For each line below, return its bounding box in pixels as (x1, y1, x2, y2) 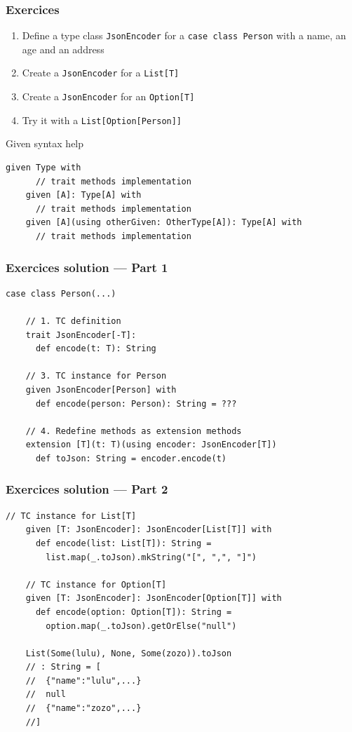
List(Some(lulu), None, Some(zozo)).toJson (25, 648, 232, 658)
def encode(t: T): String (35, 344, 156, 354)
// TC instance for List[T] (6, 510, 137, 521)
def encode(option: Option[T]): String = (35, 606, 232, 617)
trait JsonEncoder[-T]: (25, 330, 137, 340)
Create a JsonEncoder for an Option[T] (22, 89, 195, 104)
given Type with (6, 163, 81, 173)
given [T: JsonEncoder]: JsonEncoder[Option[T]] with (25, 593, 282, 604)
